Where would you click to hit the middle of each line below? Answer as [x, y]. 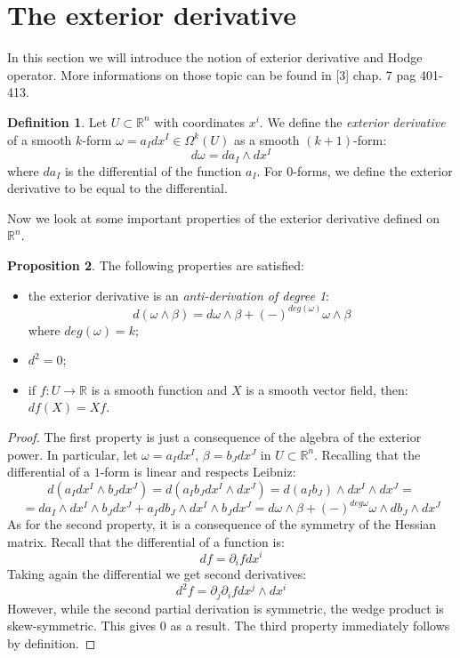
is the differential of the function [153, 170]
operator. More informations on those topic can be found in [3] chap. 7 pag [212, 74]
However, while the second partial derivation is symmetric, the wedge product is [226, 608]
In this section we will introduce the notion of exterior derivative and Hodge [215, 57]
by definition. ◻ [52, 642]
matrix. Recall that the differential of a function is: [146, 541]
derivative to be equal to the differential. [117, 188]
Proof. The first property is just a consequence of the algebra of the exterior [214, 437]
